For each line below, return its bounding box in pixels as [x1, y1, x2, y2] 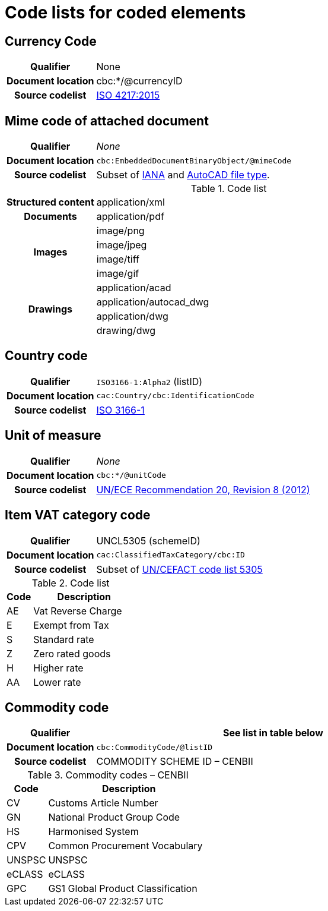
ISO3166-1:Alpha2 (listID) [96, 375, 203, 387]
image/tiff [96, 253, 139, 266]
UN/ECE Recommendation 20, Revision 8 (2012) [96, 483, 310, 496]
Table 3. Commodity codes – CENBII [27, 769, 189, 781]
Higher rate [33, 661, 84, 674]
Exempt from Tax [33, 619, 109, 631]
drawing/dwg [96, 324, 156, 337]
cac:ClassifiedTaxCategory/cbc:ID [96, 550, 245, 560]
